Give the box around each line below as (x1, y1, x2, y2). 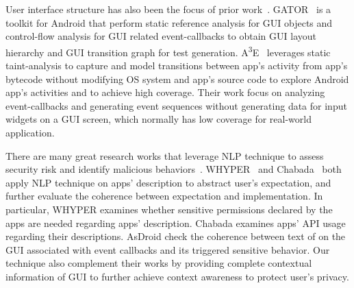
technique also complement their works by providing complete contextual (5, 256, 312, 270)
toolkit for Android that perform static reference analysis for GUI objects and (5, 15, 333, 29)
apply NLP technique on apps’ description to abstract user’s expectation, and (5, 175, 331, 189)
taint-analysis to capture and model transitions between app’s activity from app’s (5, 58, 348, 73)
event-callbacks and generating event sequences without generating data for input (5, 98, 347, 112)
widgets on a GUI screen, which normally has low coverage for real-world (5, 112, 312, 126)
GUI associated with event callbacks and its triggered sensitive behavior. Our (5, 242, 330, 256)
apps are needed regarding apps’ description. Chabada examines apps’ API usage (5, 215, 346, 230)
